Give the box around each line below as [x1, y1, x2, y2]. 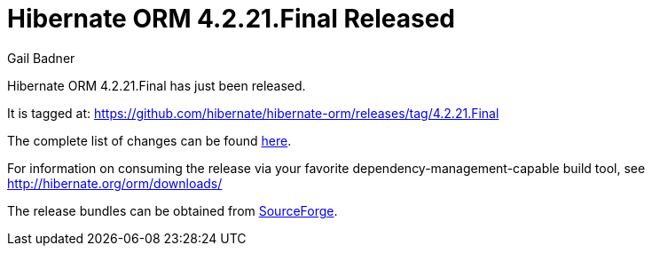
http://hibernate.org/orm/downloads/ [7, 175, 223, 191]
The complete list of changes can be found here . [7, 132, 292, 148]
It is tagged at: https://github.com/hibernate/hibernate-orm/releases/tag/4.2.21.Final [7, 105, 499, 121]
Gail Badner [7, 50, 75, 66]
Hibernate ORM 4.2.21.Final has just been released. [7, 77, 306, 93]
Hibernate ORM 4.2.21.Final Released [7, 4, 455, 34]
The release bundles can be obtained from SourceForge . [7, 202, 338, 218]
